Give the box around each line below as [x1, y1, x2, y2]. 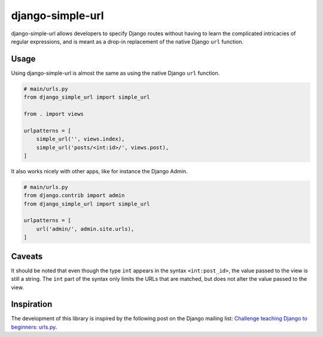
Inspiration [11, 299, 53, 310]
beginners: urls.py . [11, 323, 57, 330]
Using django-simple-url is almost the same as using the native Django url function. [11, 69, 220, 76]
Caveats [11, 251, 43, 261]
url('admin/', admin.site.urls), [36, 225, 135, 232]
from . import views [23, 111, 84, 117]
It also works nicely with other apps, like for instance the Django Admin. [11, 167, 188, 174]
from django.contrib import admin [23, 192, 125, 199]
